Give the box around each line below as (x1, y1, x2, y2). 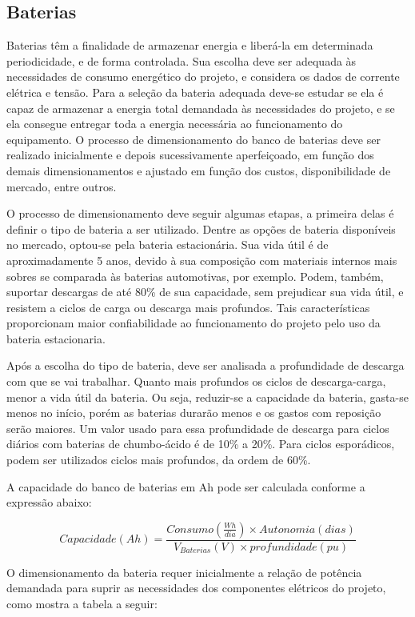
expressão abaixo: (6, 494, 92, 511)
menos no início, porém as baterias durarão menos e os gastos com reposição (6, 404, 381, 421)
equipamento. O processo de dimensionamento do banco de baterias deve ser (6, 130, 381, 147)
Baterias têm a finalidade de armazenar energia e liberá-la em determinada (6, 37, 373, 54)
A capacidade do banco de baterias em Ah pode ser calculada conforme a (6, 478, 365, 495)
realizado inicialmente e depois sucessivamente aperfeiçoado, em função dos (6, 146, 374, 163)
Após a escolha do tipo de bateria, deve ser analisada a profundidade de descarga (6, 357, 405, 374)
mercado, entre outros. (6, 178, 117, 194)
